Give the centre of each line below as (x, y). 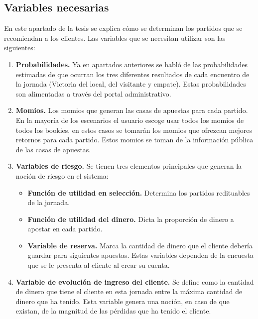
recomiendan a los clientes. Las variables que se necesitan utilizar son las (115, 38)
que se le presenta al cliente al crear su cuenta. (99, 265)
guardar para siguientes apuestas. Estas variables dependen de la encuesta (140, 255)
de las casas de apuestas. (53, 149)
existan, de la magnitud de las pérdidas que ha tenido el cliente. (113, 311)
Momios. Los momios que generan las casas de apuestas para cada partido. (132, 110)
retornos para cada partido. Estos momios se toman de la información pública (134, 140)
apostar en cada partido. (65, 229)
